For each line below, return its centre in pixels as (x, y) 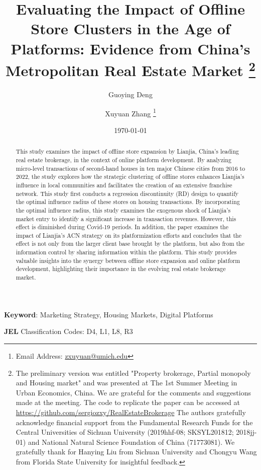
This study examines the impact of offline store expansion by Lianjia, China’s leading (127, 151)
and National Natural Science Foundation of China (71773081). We (131, 442)
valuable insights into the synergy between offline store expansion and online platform (128, 260)
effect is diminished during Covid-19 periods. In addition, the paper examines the (122, 227)
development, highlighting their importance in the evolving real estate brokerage (121, 269)
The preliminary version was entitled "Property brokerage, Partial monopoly (133, 373)
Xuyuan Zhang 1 (130, 112)
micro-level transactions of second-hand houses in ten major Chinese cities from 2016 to (130, 168)
